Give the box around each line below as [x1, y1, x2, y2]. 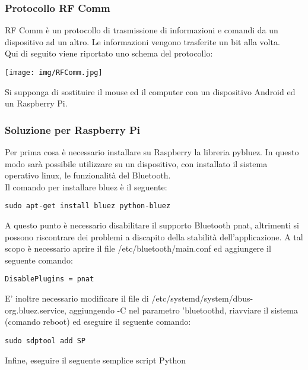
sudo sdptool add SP [5, 336, 86, 345]
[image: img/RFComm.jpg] [5, 68, 103, 77]
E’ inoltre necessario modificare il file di [5, 292, 149, 305]
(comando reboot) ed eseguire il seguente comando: [5, 315, 191, 328]
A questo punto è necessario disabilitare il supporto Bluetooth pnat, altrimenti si [5, 219, 299, 231]
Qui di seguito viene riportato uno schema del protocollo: [5, 47, 213, 59]
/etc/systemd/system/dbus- [151, 292, 253, 305]
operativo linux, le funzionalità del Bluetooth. [5, 169, 171, 181]
